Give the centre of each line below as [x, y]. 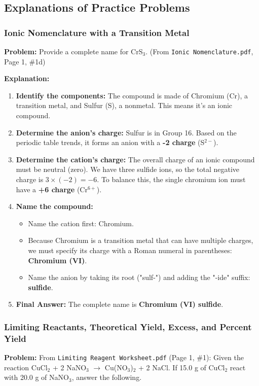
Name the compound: [54, 206]
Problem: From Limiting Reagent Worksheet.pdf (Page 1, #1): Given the [124, 357]
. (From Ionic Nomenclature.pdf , [199, 51]
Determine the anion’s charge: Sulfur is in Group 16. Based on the [126, 132]
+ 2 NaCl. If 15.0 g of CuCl [182, 367]
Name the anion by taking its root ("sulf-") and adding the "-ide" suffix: [139, 277]
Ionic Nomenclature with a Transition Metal [97, 32]
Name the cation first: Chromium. [81, 223]
